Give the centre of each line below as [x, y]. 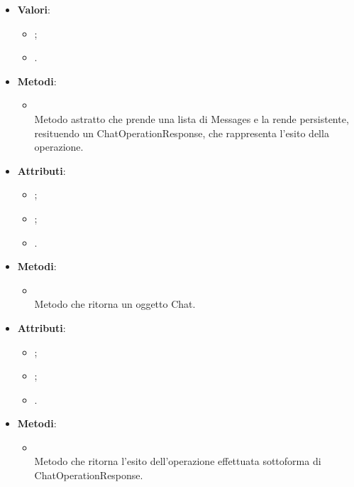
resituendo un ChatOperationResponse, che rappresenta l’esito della [182, 133]
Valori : [34, 9]
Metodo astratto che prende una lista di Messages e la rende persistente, [192, 118]
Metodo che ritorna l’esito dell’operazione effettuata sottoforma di [178, 461]
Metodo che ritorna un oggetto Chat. [115, 304]
